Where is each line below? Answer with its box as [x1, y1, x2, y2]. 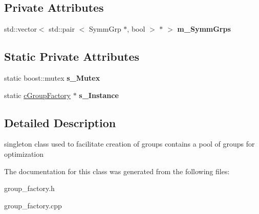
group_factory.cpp [4, 200, 62, 210]
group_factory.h [4, 183, 55, 194]
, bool [127, 23, 145, 34]
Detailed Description [4, 114, 116, 130]
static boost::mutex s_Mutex [4, 73, 100, 83]
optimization [4, 148, 44, 159]
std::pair [49, 23, 75, 34]
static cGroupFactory [4, 89, 71, 100]
